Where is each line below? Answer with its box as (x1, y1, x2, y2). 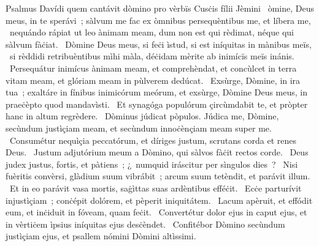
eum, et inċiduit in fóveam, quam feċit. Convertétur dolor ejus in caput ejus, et (6, 206, 307, 218)
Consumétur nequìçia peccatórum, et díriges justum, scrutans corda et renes (9, 133, 296, 146)
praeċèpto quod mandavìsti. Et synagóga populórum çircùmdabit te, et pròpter (6, 97, 308, 110)
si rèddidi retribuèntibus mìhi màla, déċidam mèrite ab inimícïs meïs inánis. (9, 50, 294, 62)
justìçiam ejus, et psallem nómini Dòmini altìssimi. (6, 229, 196, 242)
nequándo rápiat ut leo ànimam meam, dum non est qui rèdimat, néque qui (9, 26, 294, 39)
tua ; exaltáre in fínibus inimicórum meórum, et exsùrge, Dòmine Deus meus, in (6, 86, 308, 99)
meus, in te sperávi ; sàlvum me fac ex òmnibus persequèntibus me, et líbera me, (6, 13, 311, 26)
